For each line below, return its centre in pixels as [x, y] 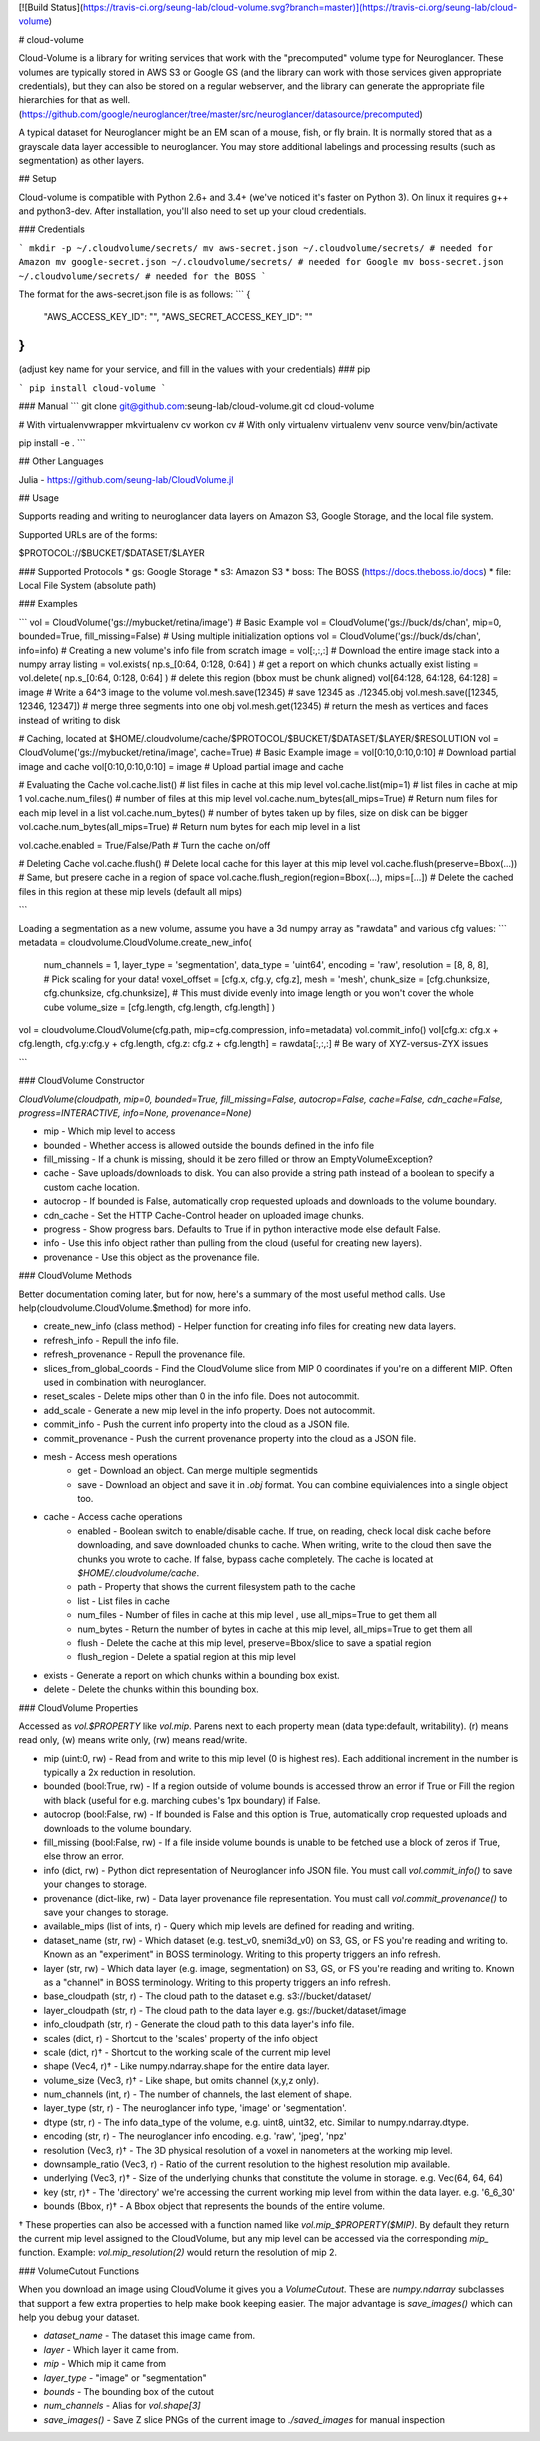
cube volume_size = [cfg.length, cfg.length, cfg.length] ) [159, 1007]
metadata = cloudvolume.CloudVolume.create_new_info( [135, 942]
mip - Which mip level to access [109, 1131]
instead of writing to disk [69, 720]
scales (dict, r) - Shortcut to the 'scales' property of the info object [181, 2038]
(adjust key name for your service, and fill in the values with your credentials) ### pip [194, 369]
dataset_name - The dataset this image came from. [149, 2336]
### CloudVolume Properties [78, 1707]
